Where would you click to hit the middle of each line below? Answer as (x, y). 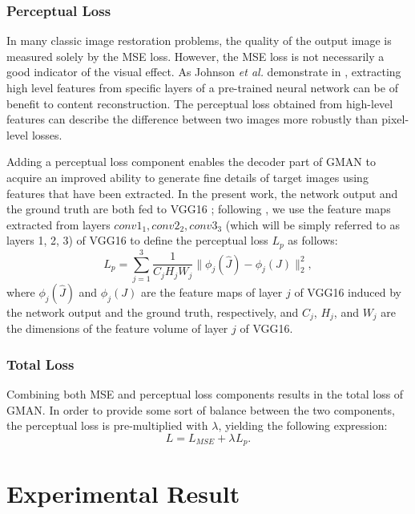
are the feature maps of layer (212, 291)
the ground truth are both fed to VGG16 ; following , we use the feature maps (199, 209)
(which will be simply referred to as (312, 224)
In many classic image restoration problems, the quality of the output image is (199, 40)
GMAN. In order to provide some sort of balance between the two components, (201, 409)
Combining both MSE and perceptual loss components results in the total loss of (205, 394)
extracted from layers (58, 224)
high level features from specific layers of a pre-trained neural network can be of (202, 87)
